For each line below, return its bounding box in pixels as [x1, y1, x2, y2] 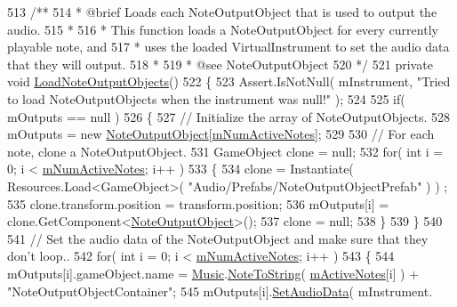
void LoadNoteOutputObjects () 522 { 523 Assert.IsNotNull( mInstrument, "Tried [7, 72, 451, 91]
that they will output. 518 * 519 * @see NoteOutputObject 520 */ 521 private [7, 54, 433, 73]
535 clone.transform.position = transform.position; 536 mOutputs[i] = [7, 194, 389, 213]
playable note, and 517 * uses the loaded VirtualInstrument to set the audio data [7, 37, 450, 56]
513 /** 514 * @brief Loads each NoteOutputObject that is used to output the [7, 3, 437, 20]
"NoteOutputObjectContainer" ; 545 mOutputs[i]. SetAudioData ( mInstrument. [7, 281, 433, 300]
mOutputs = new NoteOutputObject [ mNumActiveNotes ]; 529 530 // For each [7, 125, 435, 143]
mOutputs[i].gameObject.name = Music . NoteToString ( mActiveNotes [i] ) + [7, 263, 420, 282]
